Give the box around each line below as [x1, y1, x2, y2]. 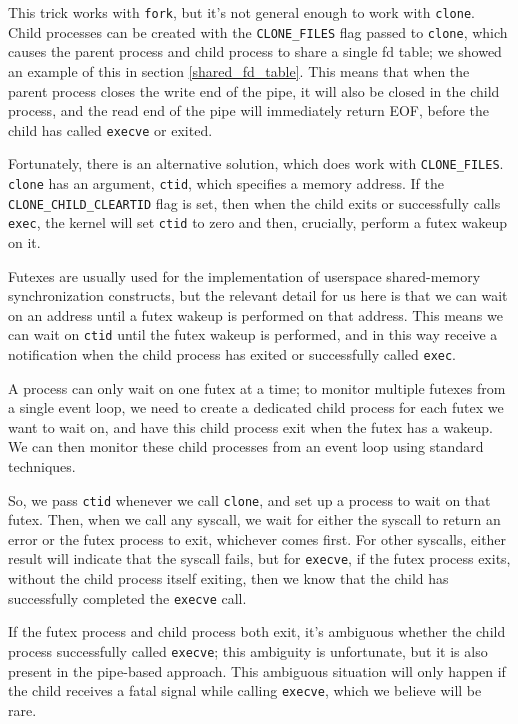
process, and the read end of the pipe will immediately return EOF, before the [8, 100, 490, 121]
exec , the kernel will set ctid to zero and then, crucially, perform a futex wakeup [8, 212, 507, 233]
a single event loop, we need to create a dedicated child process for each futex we [8, 397, 504, 418]
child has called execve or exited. [8, 119, 213, 140]
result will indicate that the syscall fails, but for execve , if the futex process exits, [8, 548, 511, 569]
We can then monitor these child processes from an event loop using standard [8, 436, 484, 457]
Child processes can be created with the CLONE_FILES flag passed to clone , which [8, 21, 508, 42]
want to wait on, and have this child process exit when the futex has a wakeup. [8, 416, 493, 437]
